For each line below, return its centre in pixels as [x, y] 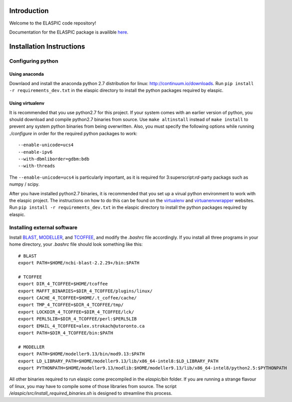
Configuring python [34, 61]
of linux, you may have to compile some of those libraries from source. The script [93, 386]
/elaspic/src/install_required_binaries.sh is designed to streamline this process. [91, 393]
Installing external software [43, 227]
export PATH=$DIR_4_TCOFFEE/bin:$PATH [66, 333]
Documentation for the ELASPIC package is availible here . [69, 32]
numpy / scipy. [24, 184]
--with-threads [37, 166]
